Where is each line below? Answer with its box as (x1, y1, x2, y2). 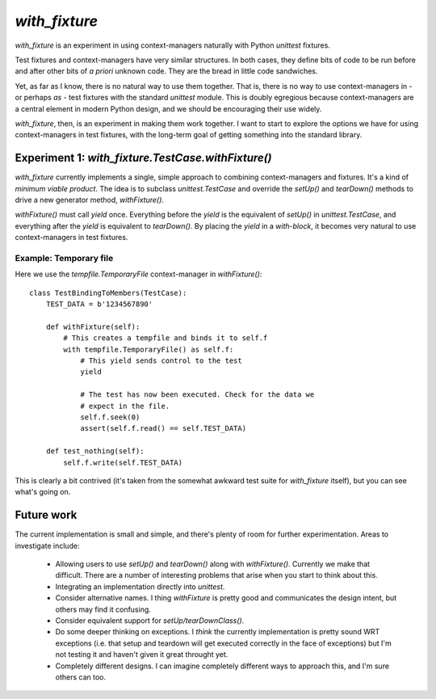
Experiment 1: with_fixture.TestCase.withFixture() (15, 151, 272, 165)
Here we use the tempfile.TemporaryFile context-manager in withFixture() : (15, 269, 262, 279)
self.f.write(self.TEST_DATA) (63, 457, 183, 467)
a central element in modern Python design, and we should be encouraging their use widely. (15, 103, 322, 113)
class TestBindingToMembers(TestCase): (29, 288, 187, 297)
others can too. (55, 672, 107, 682)
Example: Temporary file (15, 252, 114, 263)
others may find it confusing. (55, 604, 151, 614)
